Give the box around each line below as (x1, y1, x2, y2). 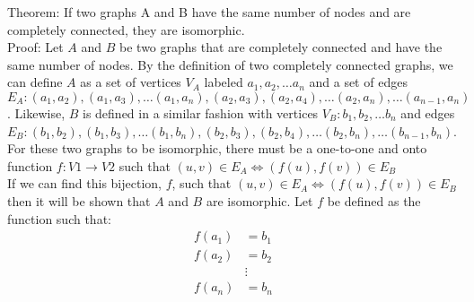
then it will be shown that (7, 191, 151, 210)
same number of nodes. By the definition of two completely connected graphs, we (7, 55, 453, 73)
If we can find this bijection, (7, 174, 162, 193)
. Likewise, (7, 103, 66, 122)
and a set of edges (309, 73, 408, 91)
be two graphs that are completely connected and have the (119, 38, 443, 56)
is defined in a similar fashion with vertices (83, 103, 319, 122)
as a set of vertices (80, 73, 181, 91)
